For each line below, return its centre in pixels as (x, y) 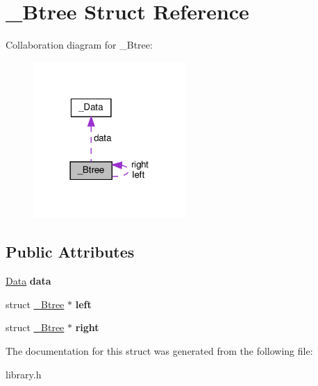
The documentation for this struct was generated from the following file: (159, 351)
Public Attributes (70, 252)
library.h (24, 374)
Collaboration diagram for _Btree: (79, 45)
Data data (28, 281)
